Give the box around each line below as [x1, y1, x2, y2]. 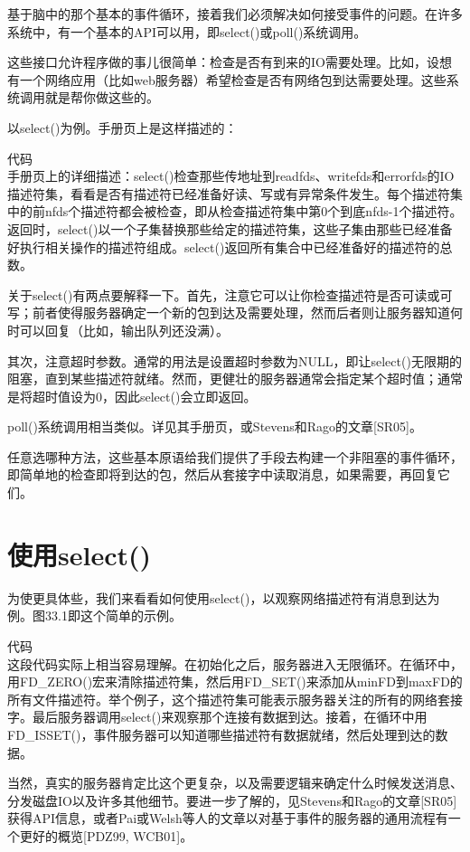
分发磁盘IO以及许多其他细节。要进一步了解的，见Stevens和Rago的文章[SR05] [7, 790, 457, 809]
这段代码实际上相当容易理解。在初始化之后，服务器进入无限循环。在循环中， [7, 654, 463, 673]
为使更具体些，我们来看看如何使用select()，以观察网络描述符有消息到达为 [7, 588, 440, 607]
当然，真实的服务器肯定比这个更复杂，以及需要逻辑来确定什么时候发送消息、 [7, 773, 463, 792]
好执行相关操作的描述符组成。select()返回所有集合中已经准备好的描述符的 [7, 237, 440, 256]
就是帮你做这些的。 [44, 88, 159, 107]
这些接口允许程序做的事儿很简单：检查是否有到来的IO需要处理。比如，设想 [7, 52, 452, 71]
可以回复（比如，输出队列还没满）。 [19, 320, 229, 339]
